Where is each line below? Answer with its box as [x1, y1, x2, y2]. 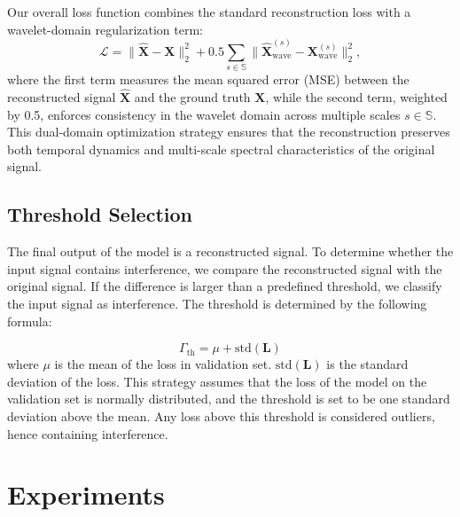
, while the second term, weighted [265, 87, 448, 106]
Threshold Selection [7, 200, 192, 228]
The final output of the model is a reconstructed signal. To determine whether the [7, 242, 454, 261]
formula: [7, 311, 52, 330]
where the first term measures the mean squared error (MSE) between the [7, 70, 409, 89]
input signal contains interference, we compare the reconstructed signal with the [7, 259, 442, 278]
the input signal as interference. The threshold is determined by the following [7, 294, 427, 312]
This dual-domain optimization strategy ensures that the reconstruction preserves [7, 122, 450, 141]
